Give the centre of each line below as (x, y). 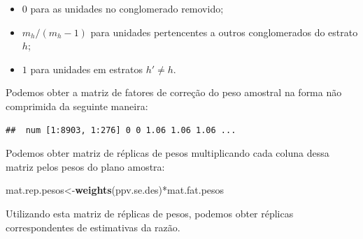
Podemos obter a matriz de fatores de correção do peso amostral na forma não (174, 92)
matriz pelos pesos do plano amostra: (85, 166)
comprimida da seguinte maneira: (77, 106)
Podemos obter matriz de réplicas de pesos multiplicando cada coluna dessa (168, 153)
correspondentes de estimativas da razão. (93, 227)
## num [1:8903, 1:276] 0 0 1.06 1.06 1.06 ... (121, 130)
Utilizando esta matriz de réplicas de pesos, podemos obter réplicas (150, 213)
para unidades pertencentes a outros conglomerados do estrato (224, 32)
